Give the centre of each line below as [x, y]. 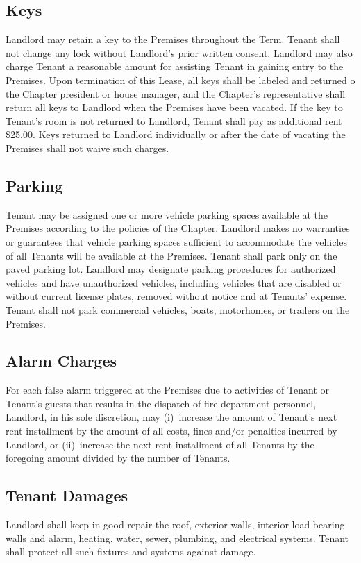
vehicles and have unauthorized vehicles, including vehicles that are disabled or [174, 282]
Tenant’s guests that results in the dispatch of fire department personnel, [161, 403]
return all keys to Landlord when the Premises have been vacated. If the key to [174, 107]
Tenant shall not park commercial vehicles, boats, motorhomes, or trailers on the [178, 309]
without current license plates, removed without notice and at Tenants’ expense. [176, 296]
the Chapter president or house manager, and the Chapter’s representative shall [176, 93]
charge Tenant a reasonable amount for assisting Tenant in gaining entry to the [175, 66]
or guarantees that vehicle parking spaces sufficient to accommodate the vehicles [176, 241]
